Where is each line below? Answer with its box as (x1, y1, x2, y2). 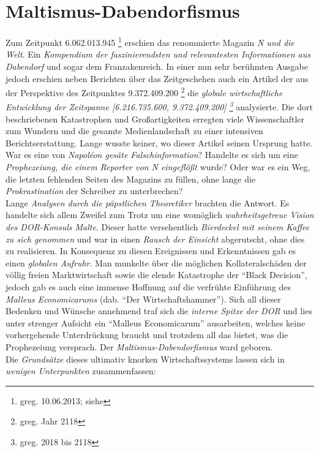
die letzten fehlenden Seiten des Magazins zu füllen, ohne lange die (6, 172, 256, 185)
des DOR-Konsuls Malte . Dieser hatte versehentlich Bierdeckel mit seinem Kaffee (6, 220, 310, 233)
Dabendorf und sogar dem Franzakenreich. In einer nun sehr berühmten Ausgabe (6, 59, 308, 72)
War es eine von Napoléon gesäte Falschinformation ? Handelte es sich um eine (6, 148, 298, 161)
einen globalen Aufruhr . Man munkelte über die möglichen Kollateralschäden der (6, 256, 307, 269)
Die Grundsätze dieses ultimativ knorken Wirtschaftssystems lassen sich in (6, 352, 285, 365)
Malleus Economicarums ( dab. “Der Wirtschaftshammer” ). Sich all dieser (6, 292, 281, 305)
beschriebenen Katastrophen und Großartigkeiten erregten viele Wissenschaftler (6, 112, 305, 125)
